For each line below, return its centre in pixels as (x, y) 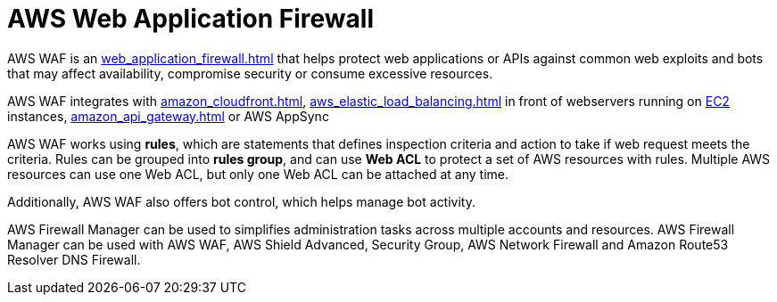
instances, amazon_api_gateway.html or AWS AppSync (168, 116)
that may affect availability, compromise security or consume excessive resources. (250, 73)
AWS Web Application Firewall (191, 19)
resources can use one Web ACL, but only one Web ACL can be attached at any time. (258, 174)
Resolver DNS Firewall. (74, 259)
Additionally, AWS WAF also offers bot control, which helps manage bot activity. (241, 201)
